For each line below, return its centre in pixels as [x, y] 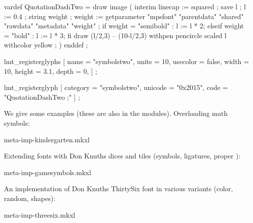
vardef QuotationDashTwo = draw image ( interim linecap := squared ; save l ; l [125, 6]
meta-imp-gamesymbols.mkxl [48, 172]
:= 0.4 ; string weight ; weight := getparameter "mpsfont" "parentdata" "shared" [124, 16]
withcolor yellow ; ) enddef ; [46, 45]
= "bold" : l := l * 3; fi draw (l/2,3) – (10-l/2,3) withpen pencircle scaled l [115, 35]
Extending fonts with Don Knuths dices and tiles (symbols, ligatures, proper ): [122, 156]
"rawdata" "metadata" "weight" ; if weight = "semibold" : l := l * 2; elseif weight [124, 26]
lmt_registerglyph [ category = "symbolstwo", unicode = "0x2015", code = [116, 87]
